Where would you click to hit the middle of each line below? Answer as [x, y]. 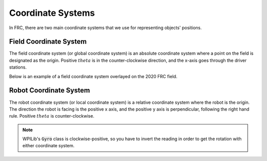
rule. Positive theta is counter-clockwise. [52, 116]
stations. [18, 67]
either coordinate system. [48, 146]
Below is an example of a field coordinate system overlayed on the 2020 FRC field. [93, 76]
